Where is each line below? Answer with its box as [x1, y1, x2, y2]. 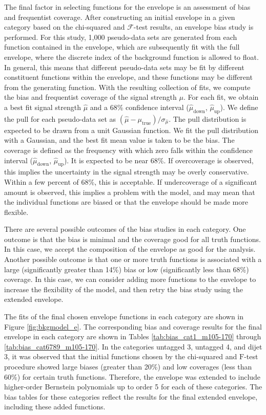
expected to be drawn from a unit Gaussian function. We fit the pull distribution [4, 124, 258, 135]
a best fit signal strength [4, 101, 81, 112]
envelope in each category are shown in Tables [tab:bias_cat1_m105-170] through [4, 331, 261, 342]
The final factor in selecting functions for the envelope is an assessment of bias [4, 2, 251, 12]
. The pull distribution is [169, 113, 247, 124]
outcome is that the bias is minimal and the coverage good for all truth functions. [4, 233, 261, 244]
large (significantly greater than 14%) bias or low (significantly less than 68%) [4, 264, 249, 274]
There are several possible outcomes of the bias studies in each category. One [4, 224, 246, 234]
